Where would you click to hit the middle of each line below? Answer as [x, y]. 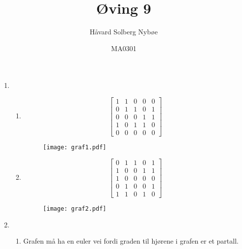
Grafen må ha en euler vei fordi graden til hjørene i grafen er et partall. [131, 241]
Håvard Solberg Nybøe [124, 32]
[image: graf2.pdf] [75, 208]
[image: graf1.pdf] [75, 148]
